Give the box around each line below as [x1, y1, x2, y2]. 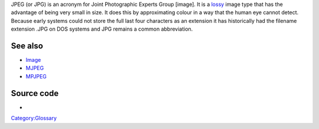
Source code [11, 88, 59, 98]
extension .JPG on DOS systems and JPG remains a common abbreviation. [11, 25, 193, 32]
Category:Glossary [11, 115, 57, 122]
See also [11, 41, 44, 51]
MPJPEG [25, 72, 47, 80]
